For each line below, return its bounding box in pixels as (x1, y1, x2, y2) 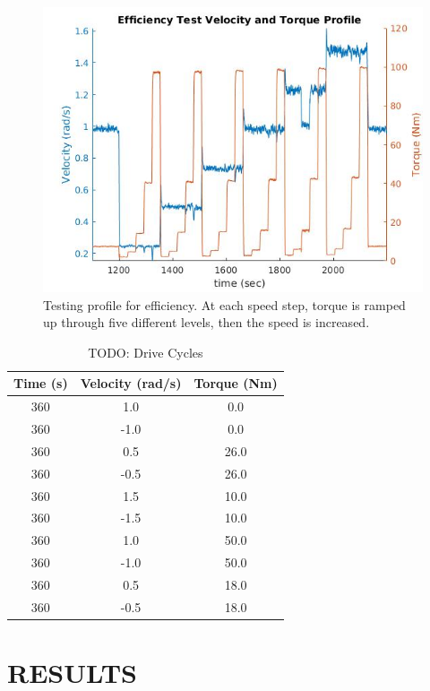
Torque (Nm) (193, 374, 278, 393)
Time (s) (13, 374, 68, 393)
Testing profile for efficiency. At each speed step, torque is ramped (43, 295, 406, 314)
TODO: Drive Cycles (88, 342, 203, 361)
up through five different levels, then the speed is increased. (43, 313, 370, 332)
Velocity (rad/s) (80, 374, 182, 393)
